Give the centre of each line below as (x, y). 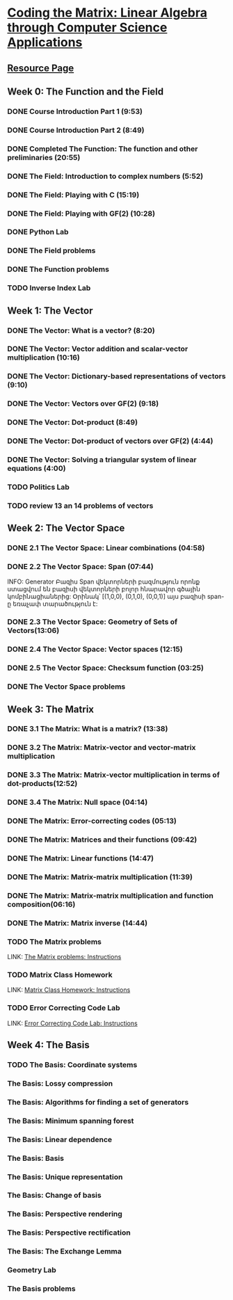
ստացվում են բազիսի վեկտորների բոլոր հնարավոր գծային (104, 589)
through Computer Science (87, 27)
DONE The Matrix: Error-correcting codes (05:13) (92, 821)
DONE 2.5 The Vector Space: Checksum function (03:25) (105, 668)
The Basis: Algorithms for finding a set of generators (98, 1102)
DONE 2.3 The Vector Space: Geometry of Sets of (93, 622)
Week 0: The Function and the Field (86, 91)
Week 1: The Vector (50, 311)
